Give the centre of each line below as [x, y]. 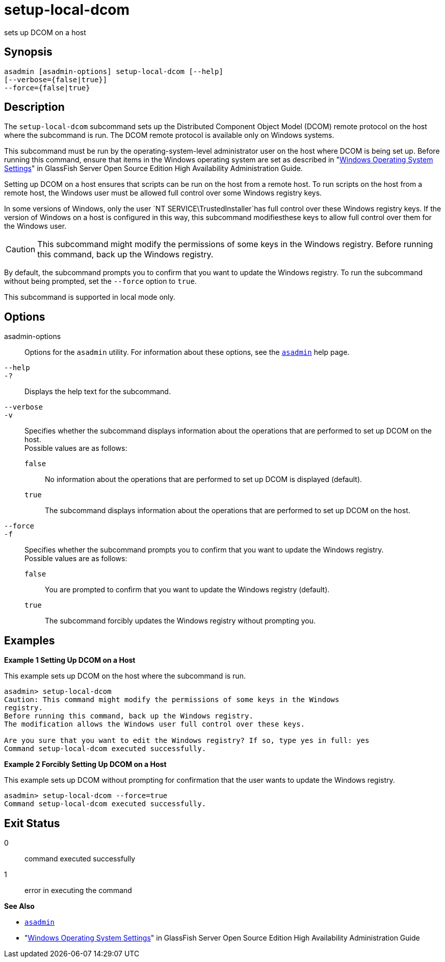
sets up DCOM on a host [45, 32]
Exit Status [32, 823]
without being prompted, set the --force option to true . [100, 281]
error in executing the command [78, 890]
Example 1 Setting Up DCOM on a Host [70, 660]
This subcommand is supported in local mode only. [90, 297]
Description [34, 107]
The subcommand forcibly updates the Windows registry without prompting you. [180, 621]
